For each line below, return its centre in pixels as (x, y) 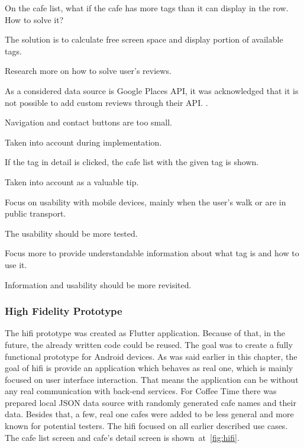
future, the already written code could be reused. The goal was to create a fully (149, 344)
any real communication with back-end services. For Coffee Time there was (141, 391)
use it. (16, 264)
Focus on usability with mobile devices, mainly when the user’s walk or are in (145, 202)
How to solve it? (34, 19)
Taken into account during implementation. (83, 142)
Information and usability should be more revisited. (98, 284)
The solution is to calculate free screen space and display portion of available (144, 39)
